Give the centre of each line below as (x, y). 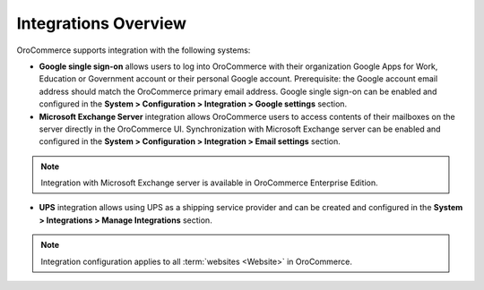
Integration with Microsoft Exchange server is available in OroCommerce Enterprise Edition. (209, 183)
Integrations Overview (102, 23)
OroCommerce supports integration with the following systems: (134, 50)
